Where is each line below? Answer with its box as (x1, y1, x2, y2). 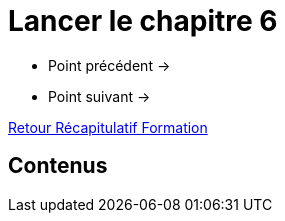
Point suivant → (48, 87, 151, 105)
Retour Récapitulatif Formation (8, 118, 208, 136)
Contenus (8, 153, 108, 179)
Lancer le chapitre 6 (8, 4, 278, 38)
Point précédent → (48, 56, 171, 74)
